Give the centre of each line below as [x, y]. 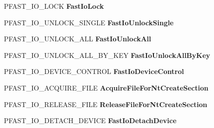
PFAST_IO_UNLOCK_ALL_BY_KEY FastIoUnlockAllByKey [107, 55]
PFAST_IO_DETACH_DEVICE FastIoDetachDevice [90, 120]
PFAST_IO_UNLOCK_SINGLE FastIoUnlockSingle [89, 22]
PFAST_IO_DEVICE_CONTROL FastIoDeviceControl [94, 71]
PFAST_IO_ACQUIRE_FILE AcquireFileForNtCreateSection [106, 87]
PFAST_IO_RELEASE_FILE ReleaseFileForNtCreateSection [106, 104]
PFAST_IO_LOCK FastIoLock [54, 6]
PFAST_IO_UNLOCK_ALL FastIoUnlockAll [78, 39]
